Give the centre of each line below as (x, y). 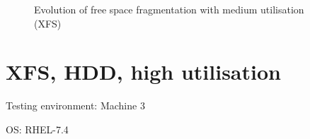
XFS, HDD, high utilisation (143, 72)
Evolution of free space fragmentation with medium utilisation (169, 9)
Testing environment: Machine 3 (75, 105)
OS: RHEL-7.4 (37, 129)
